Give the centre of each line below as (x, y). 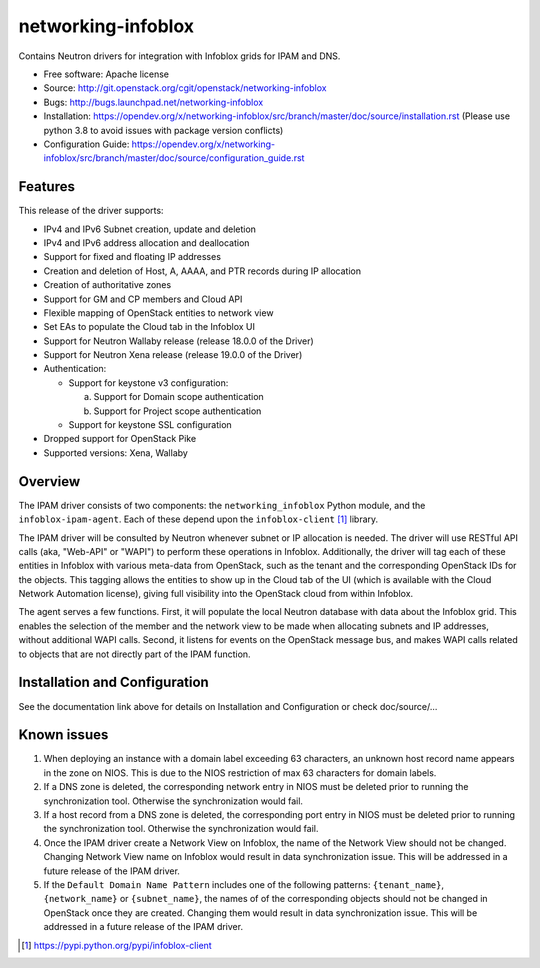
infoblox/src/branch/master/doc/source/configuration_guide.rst (174, 158)
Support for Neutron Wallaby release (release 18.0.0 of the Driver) (178, 341)
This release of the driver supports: (91, 211)
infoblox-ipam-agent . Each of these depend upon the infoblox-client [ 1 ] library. (198, 519)
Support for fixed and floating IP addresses (132, 257)
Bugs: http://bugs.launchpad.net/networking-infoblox (153, 102)
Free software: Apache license (106, 74)
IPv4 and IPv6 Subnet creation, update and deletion (150, 229)
